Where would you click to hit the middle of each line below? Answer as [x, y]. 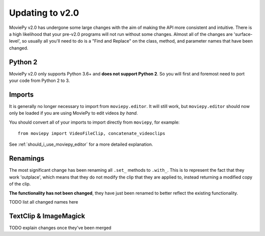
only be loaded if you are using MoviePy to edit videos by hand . [74, 113]
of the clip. [20, 184]
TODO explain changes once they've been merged [60, 228]
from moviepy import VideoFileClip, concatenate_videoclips [92, 133]
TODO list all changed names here [44, 202]
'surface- [243, 34]
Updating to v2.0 [44, 13]
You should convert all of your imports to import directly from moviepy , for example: [94, 122]
